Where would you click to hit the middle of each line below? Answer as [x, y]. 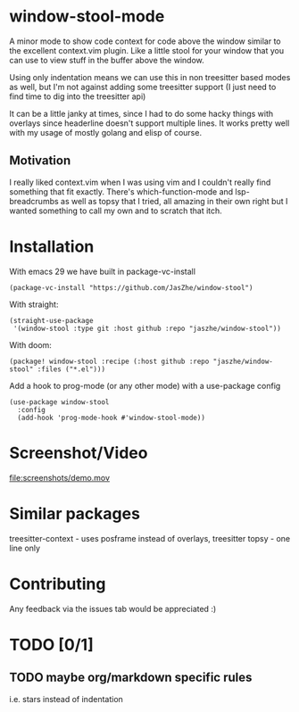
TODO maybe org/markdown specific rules [131, 678]
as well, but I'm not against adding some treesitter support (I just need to [143, 87]
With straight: [34, 304]
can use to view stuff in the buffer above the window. [107, 60]
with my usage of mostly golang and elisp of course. [106, 132]
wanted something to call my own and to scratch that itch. [116, 211]
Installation [52, 246]
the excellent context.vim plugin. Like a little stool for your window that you [146, 50]
